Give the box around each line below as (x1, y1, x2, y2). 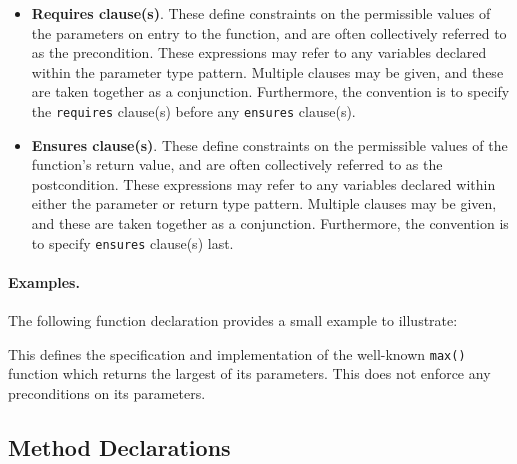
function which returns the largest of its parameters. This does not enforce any (8, 363, 491, 384)
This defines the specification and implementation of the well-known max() (8, 343, 466, 364)
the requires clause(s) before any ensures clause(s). (31, 100, 356, 121)
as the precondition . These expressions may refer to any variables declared (31, 42, 487, 63)
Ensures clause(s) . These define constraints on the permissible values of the (31, 134, 508, 155)
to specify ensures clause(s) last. (31, 232, 234, 253)
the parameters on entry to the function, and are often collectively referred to (31, 22, 507, 43)
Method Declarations (8, 431, 231, 462)
